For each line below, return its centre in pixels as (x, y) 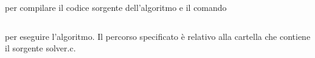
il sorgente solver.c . (40, 48)
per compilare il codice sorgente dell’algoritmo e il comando (116, 7)
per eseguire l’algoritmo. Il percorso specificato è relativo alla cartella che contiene (158, 36)
